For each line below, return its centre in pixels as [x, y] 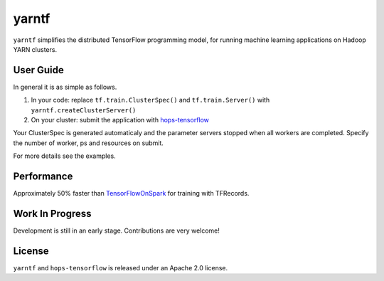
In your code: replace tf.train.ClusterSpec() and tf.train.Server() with [150, 100]
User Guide [38, 70]
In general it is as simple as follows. [65, 87]
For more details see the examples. [65, 156]
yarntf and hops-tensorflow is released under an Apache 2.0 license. [121, 267]
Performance [43, 176]
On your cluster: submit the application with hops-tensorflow [120, 120]
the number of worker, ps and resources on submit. [88, 143]
